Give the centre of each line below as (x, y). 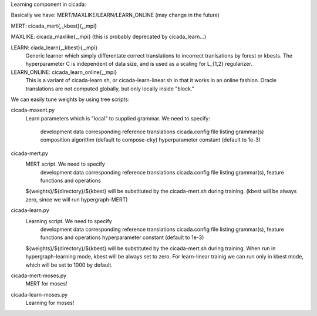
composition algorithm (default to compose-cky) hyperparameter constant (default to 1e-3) (150, 140)
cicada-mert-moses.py (39, 275)
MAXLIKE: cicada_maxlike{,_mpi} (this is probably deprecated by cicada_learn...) (109, 37)
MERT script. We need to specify (65, 164)
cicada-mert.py (29, 153)
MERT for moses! (46, 284)
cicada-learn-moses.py (39, 294)
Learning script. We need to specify (69, 221)
